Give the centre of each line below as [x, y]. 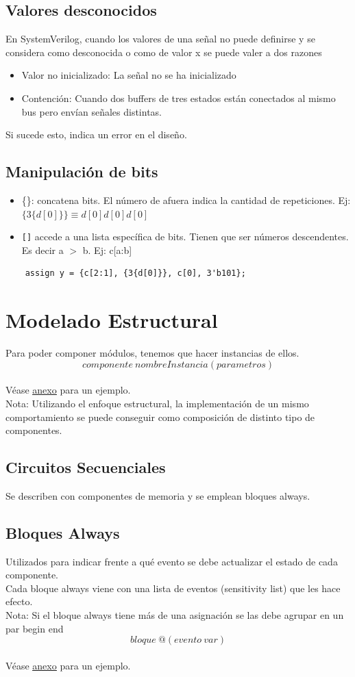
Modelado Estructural [112, 320]
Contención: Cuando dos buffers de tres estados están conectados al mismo [179, 98]
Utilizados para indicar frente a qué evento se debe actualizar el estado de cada [172, 561]
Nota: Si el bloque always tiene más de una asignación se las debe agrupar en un [175, 615]
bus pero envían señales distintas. [92, 111]
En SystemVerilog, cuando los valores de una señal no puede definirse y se [160, 39]
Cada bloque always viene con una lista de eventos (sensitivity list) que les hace [173, 588]
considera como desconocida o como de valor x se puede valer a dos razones [164, 52]
